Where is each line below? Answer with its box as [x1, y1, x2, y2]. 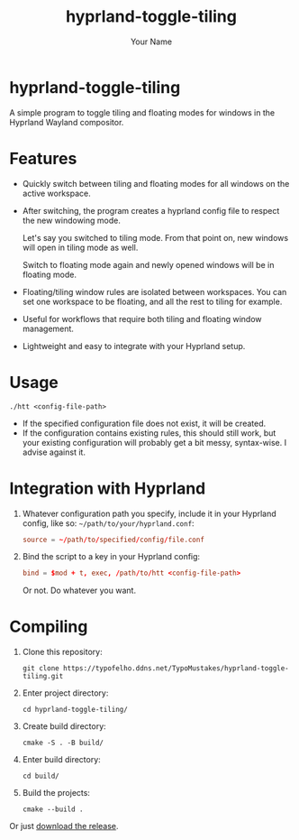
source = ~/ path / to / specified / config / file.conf [22, 535, 205, 544]
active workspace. [22, 188, 92, 198]
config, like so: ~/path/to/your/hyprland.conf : [22, 517, 195, 529]
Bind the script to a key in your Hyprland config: [22, 551, 201, 562]
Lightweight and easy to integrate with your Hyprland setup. [22, 340, 246, 351]
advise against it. [22, 447, 86, 457]
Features [9, 148, 77, 169]
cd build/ [22, 771, 60, 781]
